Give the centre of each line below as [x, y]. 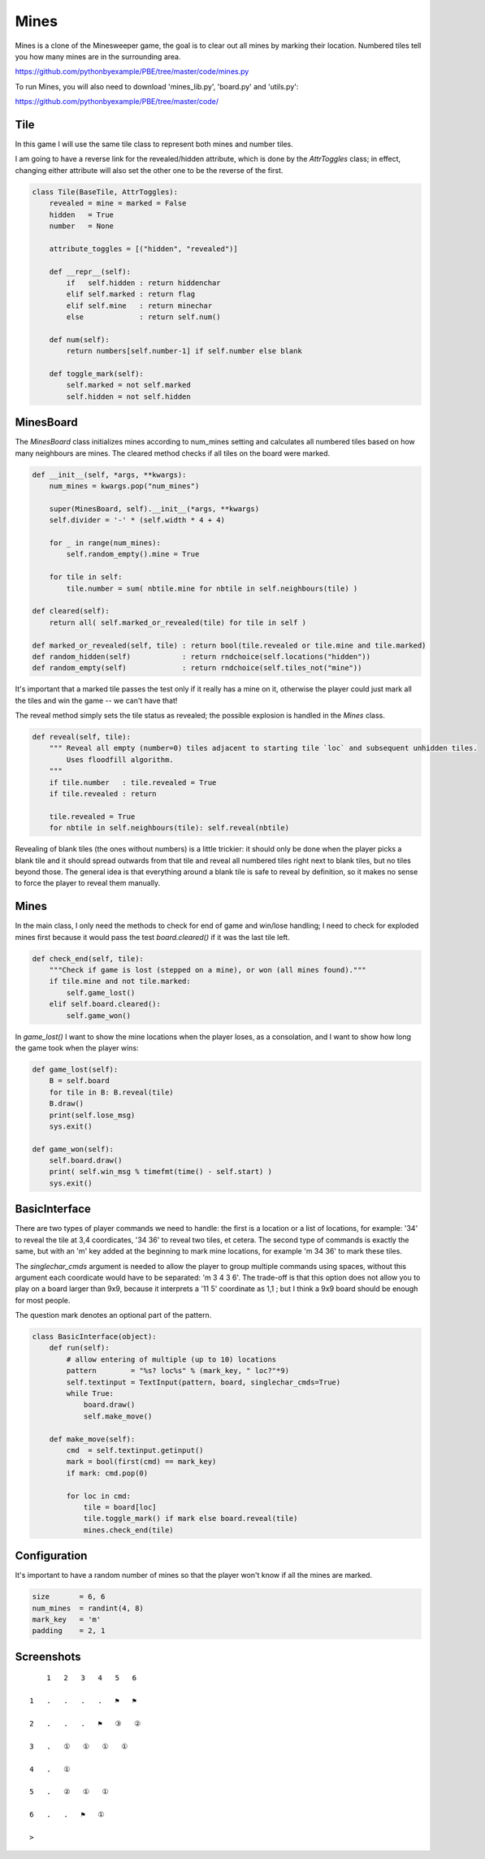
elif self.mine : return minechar [139, 305]
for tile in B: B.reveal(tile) [111, 1092]
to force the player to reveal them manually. [88, 883]
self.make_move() [118, 1416]
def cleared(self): [71, 611]
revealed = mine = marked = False [118, 204]
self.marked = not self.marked [128, 385]
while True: [90, 1394]
